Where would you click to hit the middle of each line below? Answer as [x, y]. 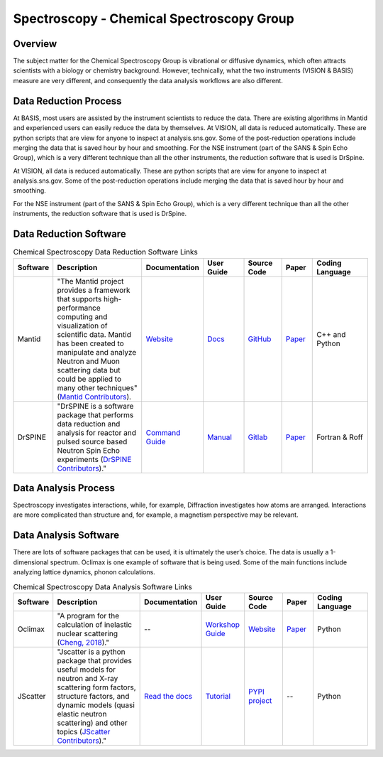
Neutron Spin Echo [89, 450]
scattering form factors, [96, 687]
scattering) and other [92, 723]
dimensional [31, 562]
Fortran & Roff [340, 437]
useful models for [87, 670]
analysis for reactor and [96, 432]
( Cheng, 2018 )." [83, 642]
